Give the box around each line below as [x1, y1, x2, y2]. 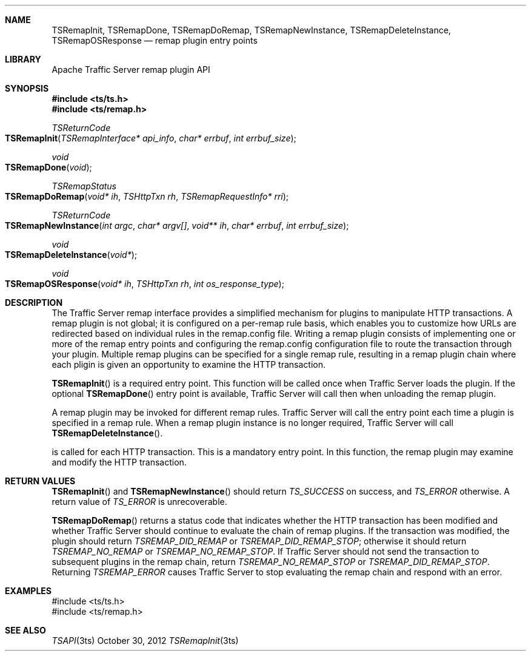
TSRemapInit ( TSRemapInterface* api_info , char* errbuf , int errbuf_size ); [5, 133, 296, 143]
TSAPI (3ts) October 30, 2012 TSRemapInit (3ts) [52, 635, 239, 646]
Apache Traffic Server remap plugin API [52, 64, 210, 75]
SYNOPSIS [5, 83, 49, 93]
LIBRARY [5, 54, 41, 64]
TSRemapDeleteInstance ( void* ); [5, 249, 137, 260]
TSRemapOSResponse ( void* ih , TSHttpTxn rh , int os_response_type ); [5, 279, 284, 289]
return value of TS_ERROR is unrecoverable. [52, 496, 227, 507]
